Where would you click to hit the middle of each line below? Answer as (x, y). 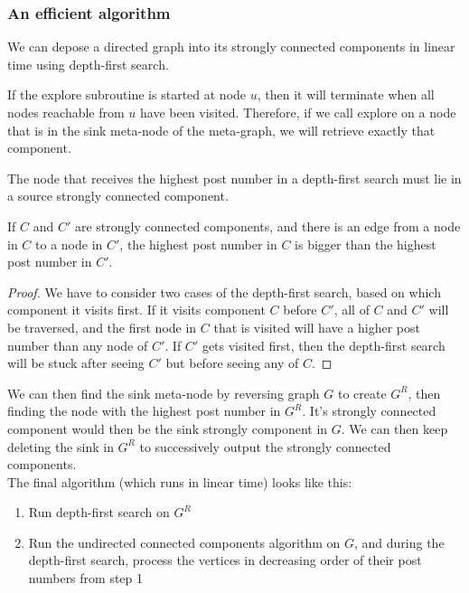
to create (362, 393)
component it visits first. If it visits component (136, 310)
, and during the (399, 542)
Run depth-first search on (99, 512)
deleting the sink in (61, 446)
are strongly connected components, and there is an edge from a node (267, 226)
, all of (352, 310)
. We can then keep (394, 428)
